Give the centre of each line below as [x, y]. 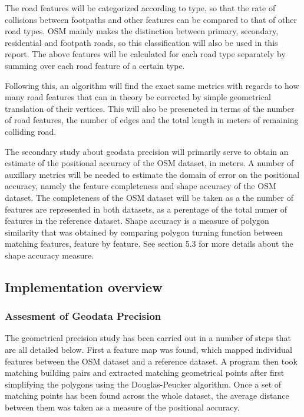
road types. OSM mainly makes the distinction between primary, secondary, [142, 31]
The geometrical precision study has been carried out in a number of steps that [148, 338]
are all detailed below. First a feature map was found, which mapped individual [148, 350]
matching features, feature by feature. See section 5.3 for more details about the [149, 244]
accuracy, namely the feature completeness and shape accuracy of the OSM [141, 186]
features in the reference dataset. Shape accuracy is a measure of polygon [137, 221]
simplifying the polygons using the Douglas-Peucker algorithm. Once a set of [143, 384]
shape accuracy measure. [49, 255]
